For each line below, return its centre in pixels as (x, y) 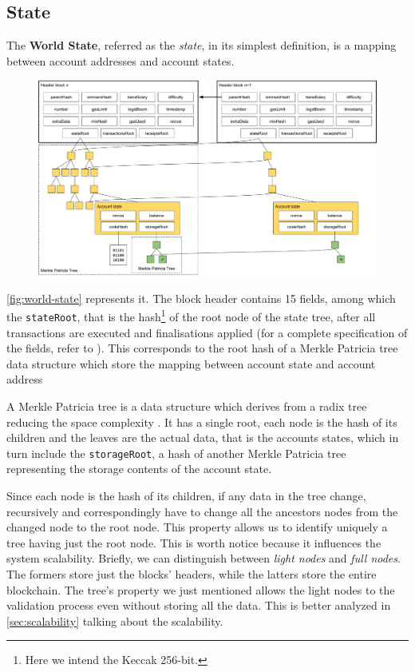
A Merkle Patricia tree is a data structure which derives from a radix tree (187, 406)
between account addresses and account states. (121, 60)
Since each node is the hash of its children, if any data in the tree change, (186, 495)
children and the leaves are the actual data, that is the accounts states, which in (203, 437)
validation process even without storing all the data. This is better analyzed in (199, 605)
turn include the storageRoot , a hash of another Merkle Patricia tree (176, 453)
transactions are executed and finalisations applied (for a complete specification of (207, 332)
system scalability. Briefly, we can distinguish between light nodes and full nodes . (204, 558)
